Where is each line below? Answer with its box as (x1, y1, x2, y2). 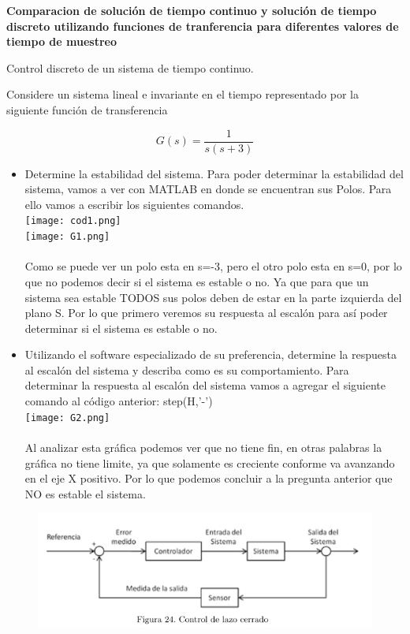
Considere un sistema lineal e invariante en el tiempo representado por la (6, 86, 359, 103)
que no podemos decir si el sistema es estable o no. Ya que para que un (24, 273, 369, 289)
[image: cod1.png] (24, 215, 121, 227)
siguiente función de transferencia (6, 101, 168, 117)
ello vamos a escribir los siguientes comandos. (24, 196, 244, 212)
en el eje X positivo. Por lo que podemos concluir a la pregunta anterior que (24, 470, 393, 487)
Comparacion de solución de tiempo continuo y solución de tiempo (6, 2, 377, 18)
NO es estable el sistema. (24, 485, 146, 502)
